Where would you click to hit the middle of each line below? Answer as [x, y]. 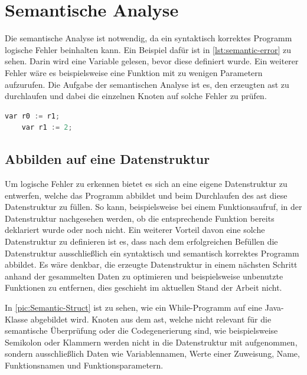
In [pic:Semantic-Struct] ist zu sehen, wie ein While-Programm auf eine [134, 307]
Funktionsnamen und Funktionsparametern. [84, 365]
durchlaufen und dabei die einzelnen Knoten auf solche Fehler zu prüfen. [136, 96]
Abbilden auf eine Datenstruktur [107, 159]
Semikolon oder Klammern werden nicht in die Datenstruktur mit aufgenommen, [151, 342]
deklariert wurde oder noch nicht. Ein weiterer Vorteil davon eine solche [135, 230]
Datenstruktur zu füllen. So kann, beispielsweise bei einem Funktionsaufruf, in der [153, 207]
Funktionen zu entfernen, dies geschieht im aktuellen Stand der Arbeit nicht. [143, 287]
